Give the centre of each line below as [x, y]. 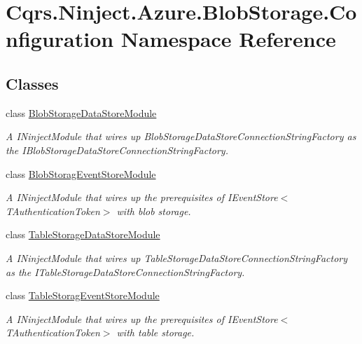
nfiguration [60, 39]
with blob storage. [154, 211]
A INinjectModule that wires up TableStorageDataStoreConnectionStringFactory [177, 257]
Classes [32, 83]
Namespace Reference [228, 39]
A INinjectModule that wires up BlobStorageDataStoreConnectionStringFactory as [181, 136]
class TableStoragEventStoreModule [83, 295]
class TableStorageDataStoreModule [83, 234]
